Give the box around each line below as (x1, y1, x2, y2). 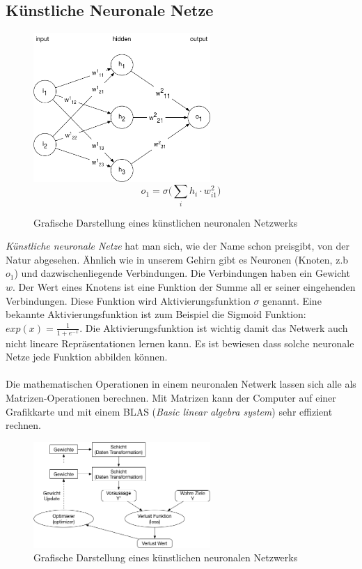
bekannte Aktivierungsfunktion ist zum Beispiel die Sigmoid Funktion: (6, 307, 306, 321)
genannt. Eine (262, 293, 322, 308)
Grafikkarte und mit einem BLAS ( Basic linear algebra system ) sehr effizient (6, 404, 333, 418)
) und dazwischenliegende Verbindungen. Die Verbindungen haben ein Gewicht (14, 266, 350, 280)
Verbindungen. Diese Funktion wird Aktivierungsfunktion (6, 293, 251, 308)
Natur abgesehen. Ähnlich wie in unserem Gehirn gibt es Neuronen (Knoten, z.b (6, 252, 349, 266)
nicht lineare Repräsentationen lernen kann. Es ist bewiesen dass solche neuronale (6, 335, 354, 350)
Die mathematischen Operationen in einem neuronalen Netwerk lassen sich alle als (6, 377, 356, 391)
